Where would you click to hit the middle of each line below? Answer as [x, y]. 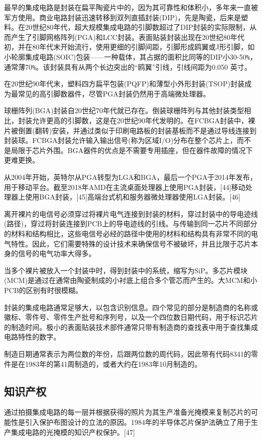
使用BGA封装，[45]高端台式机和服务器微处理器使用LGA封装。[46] [133, 197]
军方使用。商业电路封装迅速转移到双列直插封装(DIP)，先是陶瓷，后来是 [123, 17]
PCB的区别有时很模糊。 [43, 290]
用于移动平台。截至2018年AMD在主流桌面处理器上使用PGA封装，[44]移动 [125, 187]
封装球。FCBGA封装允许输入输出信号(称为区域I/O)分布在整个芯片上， [121, 140]
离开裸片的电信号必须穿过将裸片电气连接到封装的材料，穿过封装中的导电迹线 [131, 213]
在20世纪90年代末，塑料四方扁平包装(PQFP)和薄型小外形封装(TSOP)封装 [124, 84]
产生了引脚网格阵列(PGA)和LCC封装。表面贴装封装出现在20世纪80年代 [127, 37]
